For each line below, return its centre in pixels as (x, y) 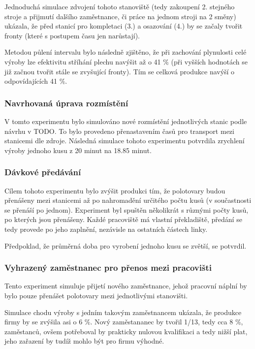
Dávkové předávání (43, 172)
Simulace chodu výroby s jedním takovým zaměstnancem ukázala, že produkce (123, 312)
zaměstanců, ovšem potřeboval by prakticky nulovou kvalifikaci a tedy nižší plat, (126, 331)
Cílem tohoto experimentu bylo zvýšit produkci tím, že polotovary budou (115, 190)
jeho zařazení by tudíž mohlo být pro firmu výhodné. (84, 341)
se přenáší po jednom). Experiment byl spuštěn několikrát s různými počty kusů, (127, 209)
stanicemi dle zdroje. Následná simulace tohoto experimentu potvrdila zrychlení (125, 141)
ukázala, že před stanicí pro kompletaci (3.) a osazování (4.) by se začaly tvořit (124, 26)
